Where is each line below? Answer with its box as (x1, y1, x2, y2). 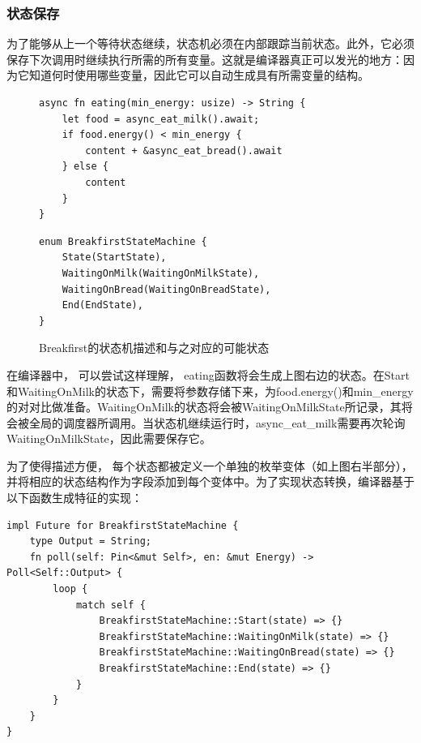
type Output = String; (29, 535, 151, 548)
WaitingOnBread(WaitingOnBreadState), (62, 283, 271, 295)
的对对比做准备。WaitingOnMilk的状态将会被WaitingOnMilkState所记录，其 (6, 398, 402, 415)
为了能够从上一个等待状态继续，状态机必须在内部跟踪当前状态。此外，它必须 (6, 35, 415, 52)
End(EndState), (62, 299, 143, 311)
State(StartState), (62, 251, 167, 264)
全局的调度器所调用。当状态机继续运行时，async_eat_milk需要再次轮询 (28, 414, 406, 431)
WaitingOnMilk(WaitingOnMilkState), (62, 267, 260, 279)
